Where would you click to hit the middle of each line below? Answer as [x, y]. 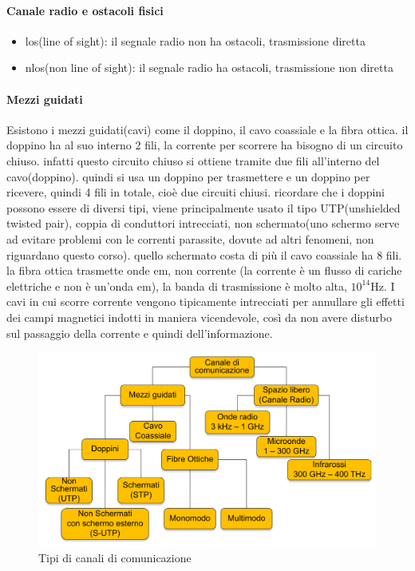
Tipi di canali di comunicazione [115, 557]
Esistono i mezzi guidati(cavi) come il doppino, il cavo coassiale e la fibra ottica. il [207, 129]
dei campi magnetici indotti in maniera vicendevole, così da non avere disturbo [199, 317]
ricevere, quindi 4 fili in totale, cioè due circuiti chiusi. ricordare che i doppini [196, 192]
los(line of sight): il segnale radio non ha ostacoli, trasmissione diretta [195, 40]
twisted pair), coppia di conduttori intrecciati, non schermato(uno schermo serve [203, 223]
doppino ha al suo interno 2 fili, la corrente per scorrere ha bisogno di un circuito [205, 145]
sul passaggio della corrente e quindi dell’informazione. [140, 333]
